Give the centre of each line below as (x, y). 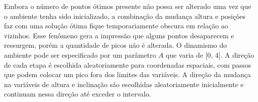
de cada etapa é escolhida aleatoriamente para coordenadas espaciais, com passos (128, 64)
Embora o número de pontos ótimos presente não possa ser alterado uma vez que (128, 6)
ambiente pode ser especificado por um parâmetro (80, 54)
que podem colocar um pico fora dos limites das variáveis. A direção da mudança (128, 74)
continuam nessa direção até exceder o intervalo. (78, 94)
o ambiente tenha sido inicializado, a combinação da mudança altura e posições (125, 16)
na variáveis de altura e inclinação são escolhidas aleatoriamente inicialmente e (124, 84)
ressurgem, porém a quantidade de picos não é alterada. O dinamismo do (116, 45)
